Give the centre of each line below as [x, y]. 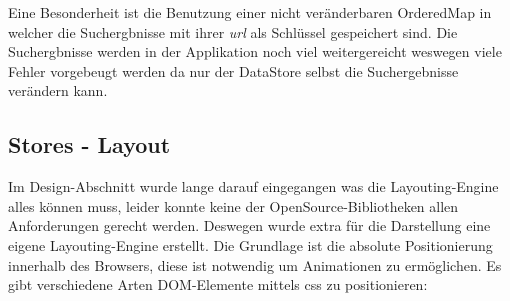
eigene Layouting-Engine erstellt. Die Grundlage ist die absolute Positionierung [250, 244]
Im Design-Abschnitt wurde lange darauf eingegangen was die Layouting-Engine [253, 186]
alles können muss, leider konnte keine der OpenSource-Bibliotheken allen [233, 205]
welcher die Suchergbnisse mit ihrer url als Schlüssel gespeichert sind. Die [233, 31]
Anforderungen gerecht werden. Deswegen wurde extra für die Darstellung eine [249, 225]
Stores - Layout [89, 144]
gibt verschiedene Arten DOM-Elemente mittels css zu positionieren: [218, 284]
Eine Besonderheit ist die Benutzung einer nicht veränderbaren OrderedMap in [250, 12]
